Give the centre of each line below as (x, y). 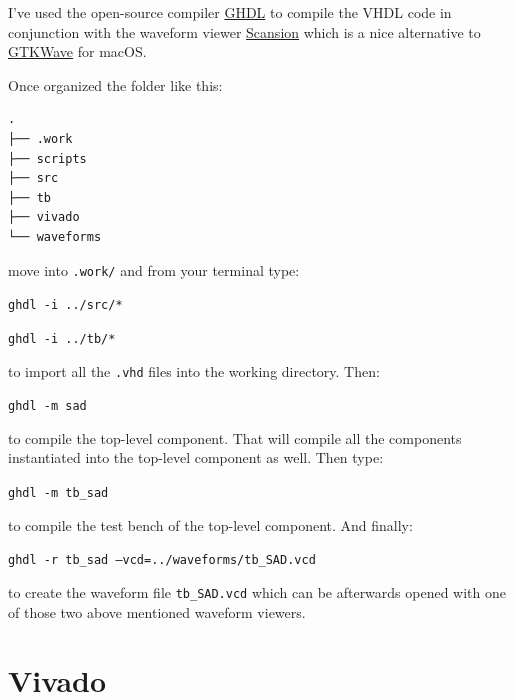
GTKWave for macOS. (77, 51)
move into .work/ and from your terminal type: (154, 269)
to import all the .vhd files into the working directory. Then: (194, 370)
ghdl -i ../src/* (65, 305)
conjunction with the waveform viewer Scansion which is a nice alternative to (244, 31)
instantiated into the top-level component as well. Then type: (196, 457)
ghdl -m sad (47, 406)
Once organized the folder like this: (115, 84)
